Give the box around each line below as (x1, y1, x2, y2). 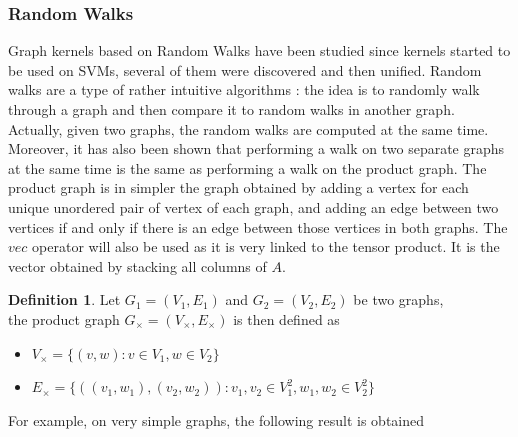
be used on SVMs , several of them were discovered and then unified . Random (8, 59, 482, 80)
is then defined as (233, 308, 340, 329)
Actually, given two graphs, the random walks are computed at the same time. (8, 118, 489, 139)
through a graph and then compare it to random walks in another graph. (8, 99, 455, 119)
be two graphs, (353, 289, 444, 310)
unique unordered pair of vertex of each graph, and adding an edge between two (8, 196, 499, 217)
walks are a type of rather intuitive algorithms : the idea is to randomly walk (8, 79, 480, 100)
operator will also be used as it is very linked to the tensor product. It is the (32, 236, 500, 257)
